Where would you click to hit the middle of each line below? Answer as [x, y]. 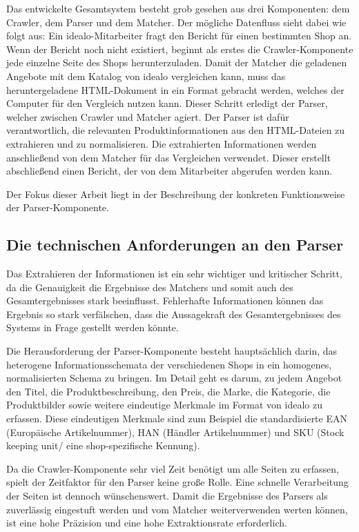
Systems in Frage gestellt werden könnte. [93, 327]
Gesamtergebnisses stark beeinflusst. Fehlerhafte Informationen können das [165, 301]
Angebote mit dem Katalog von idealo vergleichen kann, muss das [146, 76]
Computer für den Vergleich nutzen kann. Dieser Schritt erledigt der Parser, [167, 103]
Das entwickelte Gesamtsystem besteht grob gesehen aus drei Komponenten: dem [178, 8]
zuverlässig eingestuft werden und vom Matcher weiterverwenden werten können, [177, 509]
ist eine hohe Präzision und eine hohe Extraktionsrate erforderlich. [147, 523]
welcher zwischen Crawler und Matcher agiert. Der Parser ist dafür [148, 116]
